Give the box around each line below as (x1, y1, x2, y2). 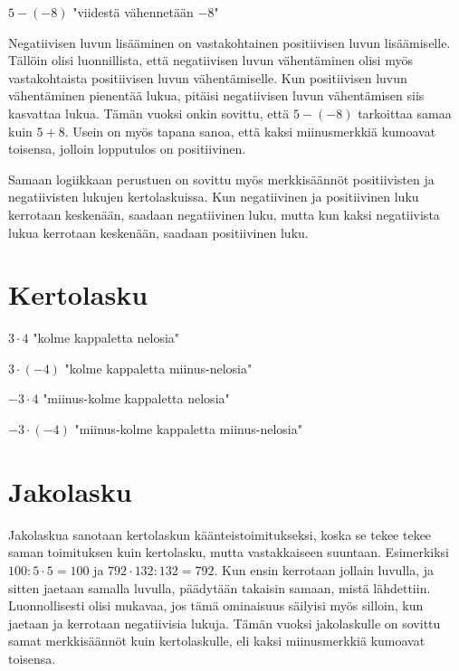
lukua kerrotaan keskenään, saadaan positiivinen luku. (8, 222, 309, 241)
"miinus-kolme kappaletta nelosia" (43, 389, 230, 408)
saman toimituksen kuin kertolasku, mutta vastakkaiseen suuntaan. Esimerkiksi (8, 543, 450, 562)
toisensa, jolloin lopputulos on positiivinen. (8, 139, 246, 158)
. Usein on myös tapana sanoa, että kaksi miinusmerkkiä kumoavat (64, 121, 436, 140)
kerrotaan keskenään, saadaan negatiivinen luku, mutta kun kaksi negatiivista (8, 204, 440, 223)
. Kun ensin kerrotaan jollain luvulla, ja (214, 560, 435, 579)
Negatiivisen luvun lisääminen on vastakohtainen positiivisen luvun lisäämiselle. (8, 33, 451, 52)
